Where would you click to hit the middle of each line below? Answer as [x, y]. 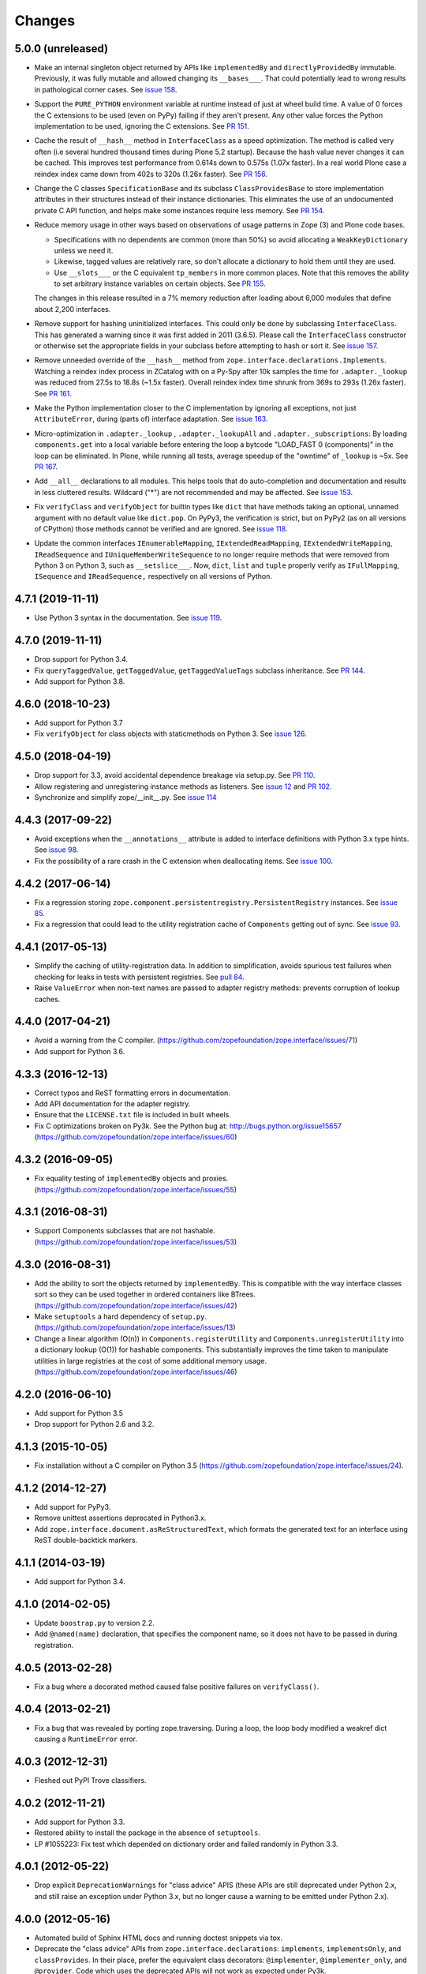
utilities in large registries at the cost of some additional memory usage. [151, 1360]
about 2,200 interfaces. [73, 309]
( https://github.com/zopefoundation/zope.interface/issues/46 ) [136, 1372]
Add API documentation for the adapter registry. [112, 1104]
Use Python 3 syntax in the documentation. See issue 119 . [128, 618]
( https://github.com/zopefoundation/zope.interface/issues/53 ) [136, 1242]
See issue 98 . [56, 850]
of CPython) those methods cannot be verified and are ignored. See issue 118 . [161, 528]
